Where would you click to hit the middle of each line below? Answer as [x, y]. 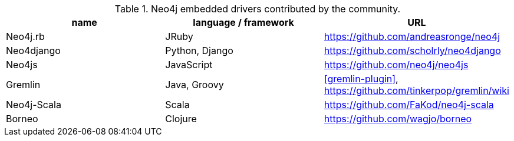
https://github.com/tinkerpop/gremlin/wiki [416, 90]
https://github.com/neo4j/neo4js [396, 65]
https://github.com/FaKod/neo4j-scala [409, 105]
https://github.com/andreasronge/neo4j [412, 36]
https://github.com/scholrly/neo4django [412, 51]
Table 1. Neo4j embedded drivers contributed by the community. [258, 9]
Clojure [181, 119]
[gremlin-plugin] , [361, 79]
